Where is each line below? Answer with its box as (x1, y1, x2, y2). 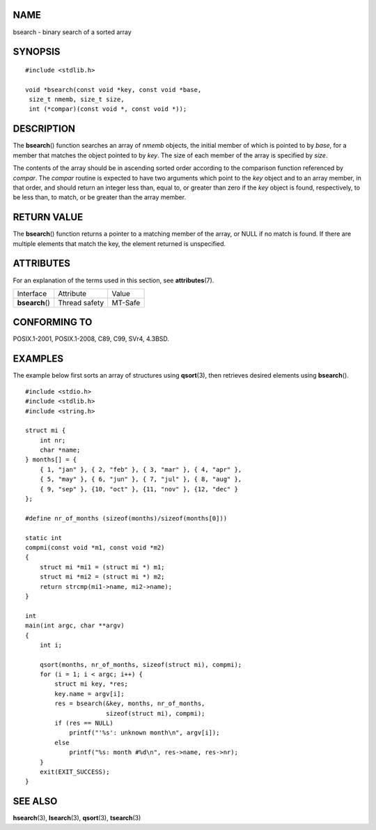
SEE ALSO (13, 795, 58, 808)
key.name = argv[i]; (54, 690, 125, 698)
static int (25, 534, 63, 541)
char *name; (39, 446, 81, 454)
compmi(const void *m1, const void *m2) (25, 544, 165, 551)
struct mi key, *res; (54, 680, 129, 688)
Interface (17, 289, 47, 298)
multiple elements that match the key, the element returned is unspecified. (13, 239, 226, 247)
